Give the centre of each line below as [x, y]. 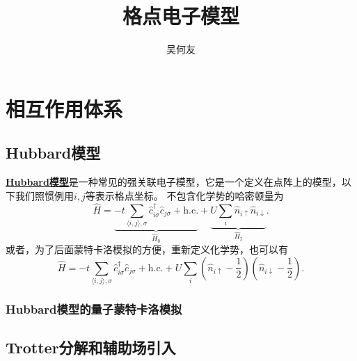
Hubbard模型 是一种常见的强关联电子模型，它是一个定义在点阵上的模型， [174, 182]
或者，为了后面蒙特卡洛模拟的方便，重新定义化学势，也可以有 [147, 249]
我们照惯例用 [44, 195]
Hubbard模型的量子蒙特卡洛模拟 [94, 309]
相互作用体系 [64, 108]
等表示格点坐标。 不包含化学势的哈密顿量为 [184, 195]
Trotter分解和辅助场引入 [91, 347]
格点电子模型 [181, 16]
